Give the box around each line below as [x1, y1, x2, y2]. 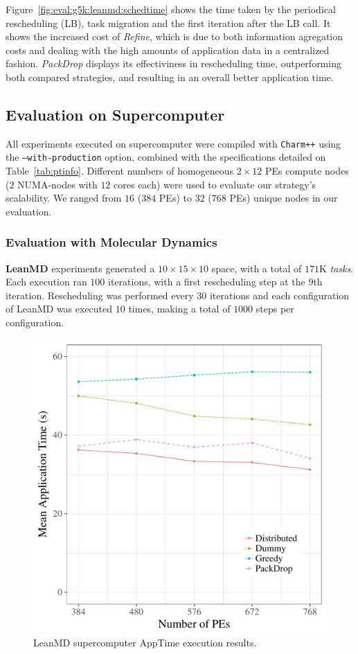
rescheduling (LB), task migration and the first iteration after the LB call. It [6, 15, 331, 30]
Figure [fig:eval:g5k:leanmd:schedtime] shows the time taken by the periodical [6, 2, 336, 16]
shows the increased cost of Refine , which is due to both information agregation [6, 29, 343, 44]
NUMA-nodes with [17, 177, 98, 191]
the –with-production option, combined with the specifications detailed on [6, 150, 326, 164]
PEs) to [159, 191, 192, 205]
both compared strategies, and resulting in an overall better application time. [6, 69, 334, 84]
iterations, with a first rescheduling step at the [108, 274, 305, 289]
